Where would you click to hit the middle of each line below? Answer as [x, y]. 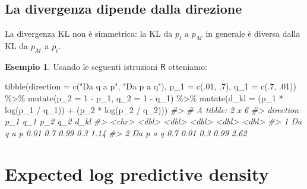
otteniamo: [188, 66]
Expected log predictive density [137, 173]
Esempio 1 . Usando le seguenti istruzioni [81, 66]
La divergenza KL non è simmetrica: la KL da [89, 33]
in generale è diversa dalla [253, 33]
